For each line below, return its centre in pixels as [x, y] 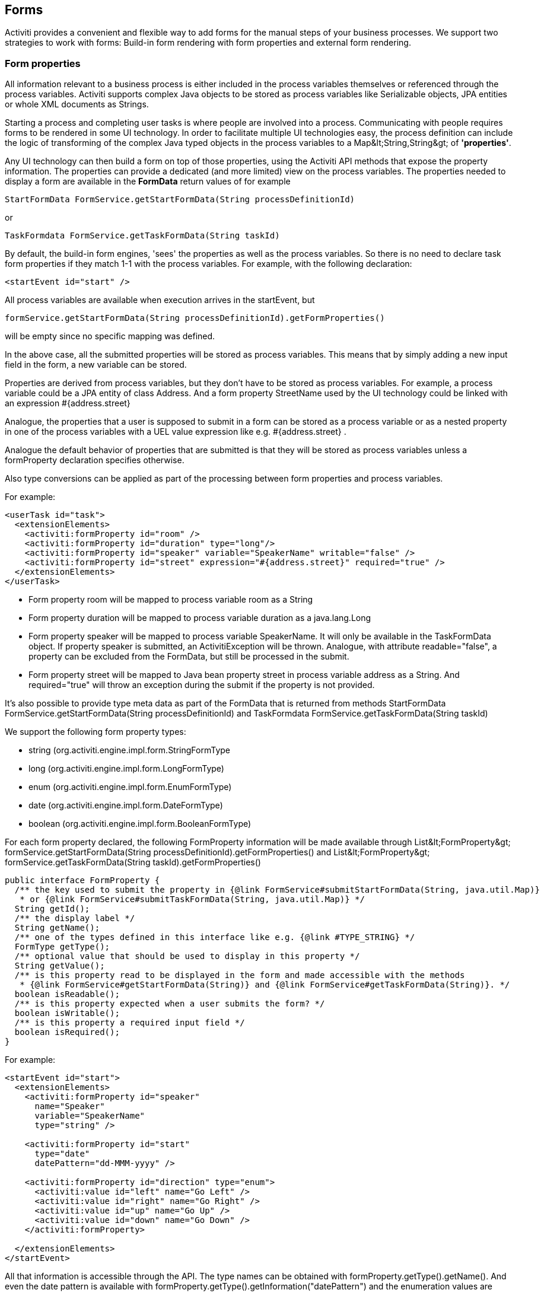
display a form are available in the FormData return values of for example [148, 181]
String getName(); [57, 928]
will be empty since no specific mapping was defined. [110, 336]
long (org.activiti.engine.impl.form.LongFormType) [126, 769]
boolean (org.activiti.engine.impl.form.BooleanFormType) [140, 824]
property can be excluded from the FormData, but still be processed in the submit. [189, 657]
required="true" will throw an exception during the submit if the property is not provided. [202, 685]
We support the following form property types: [96, 732]
